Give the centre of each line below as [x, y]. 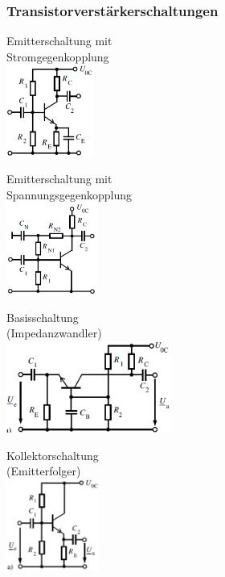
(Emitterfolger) [44, 471]
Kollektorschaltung [53, 455]
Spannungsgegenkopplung [70, 194]
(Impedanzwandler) [54, 333]
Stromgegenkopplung [58, 56]
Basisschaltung [43, 317]
